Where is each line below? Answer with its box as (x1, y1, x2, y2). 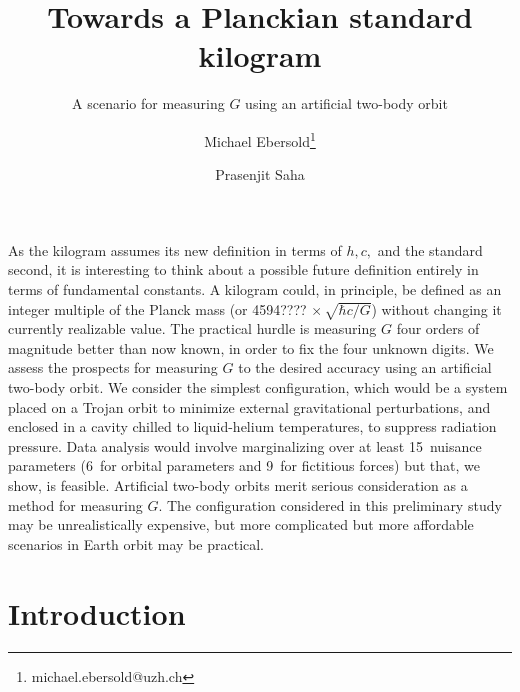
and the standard (377, 239, 483, 260)
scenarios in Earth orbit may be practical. (8, 533, 265, 554)
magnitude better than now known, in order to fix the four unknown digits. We (8, 337, 494, 358)
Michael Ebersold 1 (204, 127, 316, 151)
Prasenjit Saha (215, 164, 305, 185)
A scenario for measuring (72, 93, 225, 114)
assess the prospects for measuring (8, 357, 218, 378)
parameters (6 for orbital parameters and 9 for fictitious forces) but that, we (8, 455, 480, 476)
